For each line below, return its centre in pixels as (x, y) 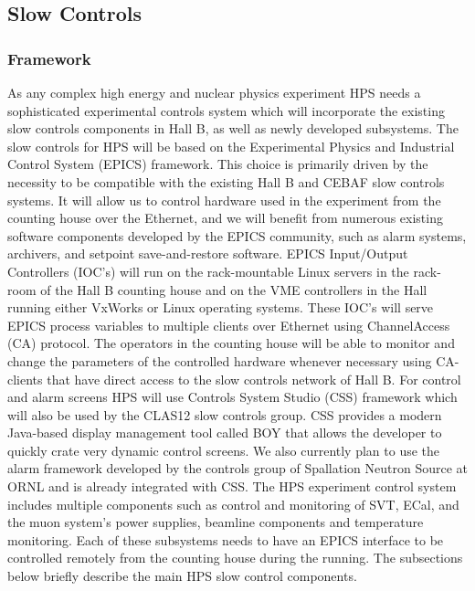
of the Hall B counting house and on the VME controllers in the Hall (234, 289)
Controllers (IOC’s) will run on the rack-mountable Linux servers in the (208, 271)
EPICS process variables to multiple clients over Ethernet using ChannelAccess (229, 325)
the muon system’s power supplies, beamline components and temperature (216, 522)
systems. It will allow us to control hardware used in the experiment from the (224, 200)
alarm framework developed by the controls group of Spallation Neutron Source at (237, 468)
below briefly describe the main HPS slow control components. (182, 576)
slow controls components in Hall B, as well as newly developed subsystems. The (233, 128)
